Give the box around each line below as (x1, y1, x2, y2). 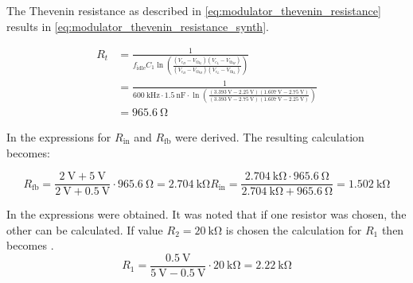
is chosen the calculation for (225, 221, 362, 238)
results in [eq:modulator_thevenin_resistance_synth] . (6, 17, 269, 34)
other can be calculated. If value (6, 221, 163, 238)
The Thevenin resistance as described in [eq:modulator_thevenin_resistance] (6, 2, 381, 18)
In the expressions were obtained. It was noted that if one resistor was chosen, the (6, 206, 407, 223)
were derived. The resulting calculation (175, 128, 364, 145)
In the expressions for (6, 128, 111, 145)
